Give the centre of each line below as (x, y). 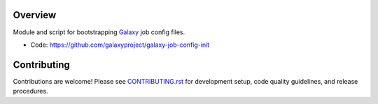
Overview (35, 15)
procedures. (30, 91)
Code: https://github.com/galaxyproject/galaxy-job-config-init (120, 45)
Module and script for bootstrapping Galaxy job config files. (99, 32)
